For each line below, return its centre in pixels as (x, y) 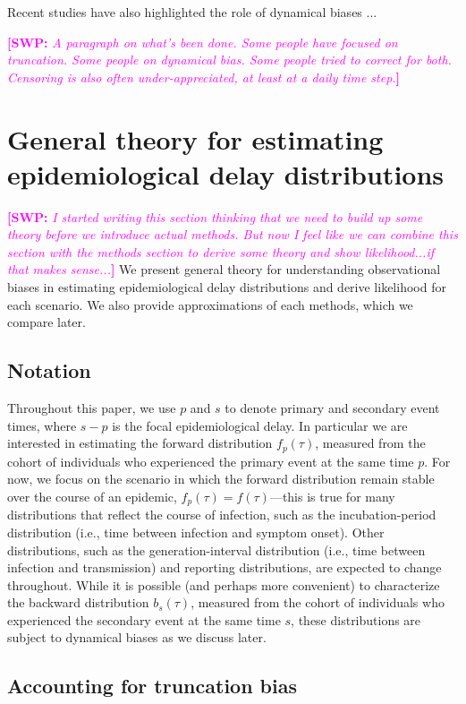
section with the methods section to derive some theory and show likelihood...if (220, 251)
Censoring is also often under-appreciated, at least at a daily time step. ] (204, 77)
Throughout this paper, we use (92, 408)
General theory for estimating (195, 138)
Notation (49, 370)
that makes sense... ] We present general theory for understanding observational (224, 269)
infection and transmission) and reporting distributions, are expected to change (225, 567)
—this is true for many (332, 496)
